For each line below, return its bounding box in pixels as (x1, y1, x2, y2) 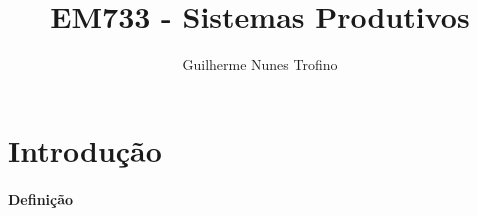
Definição (8, 188, 74, 209)
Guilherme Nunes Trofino (182, 54, 338, 75)
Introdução (8, 129, 162, 170)
